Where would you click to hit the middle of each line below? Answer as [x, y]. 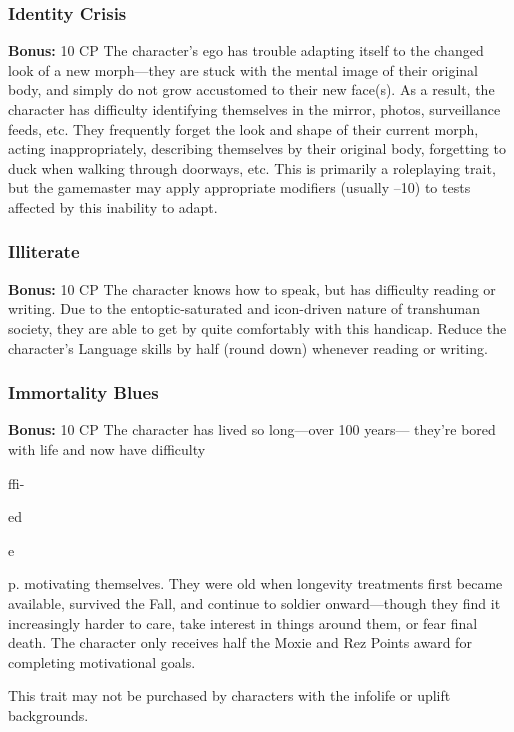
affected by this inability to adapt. [113, 206]
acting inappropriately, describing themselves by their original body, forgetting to [257, 148]
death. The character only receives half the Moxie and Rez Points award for [240, 642]
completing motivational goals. [102, 661]
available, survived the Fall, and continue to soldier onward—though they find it [254, 602]
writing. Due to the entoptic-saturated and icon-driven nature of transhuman [244, 308]
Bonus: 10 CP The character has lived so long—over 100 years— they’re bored [252, 429]
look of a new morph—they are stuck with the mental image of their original [243, 69]
